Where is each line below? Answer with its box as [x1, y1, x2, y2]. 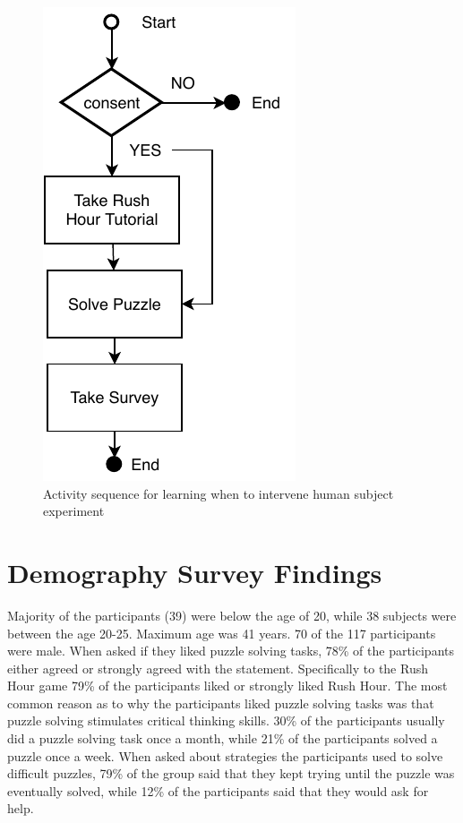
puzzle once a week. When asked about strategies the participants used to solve [7, 746, 443, 765]
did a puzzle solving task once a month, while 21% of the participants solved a [7, 729, 438, 748]
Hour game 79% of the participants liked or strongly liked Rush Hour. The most [7, 676, 448, 695]
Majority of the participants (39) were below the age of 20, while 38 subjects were [7, 605, 457, 624]
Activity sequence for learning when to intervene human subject [43, 484, 394, 502]
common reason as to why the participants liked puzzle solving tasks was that [7, 693, 434, 712]
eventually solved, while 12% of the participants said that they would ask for [7, 781, 429, 800]
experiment [43, 502, 105, 520]
